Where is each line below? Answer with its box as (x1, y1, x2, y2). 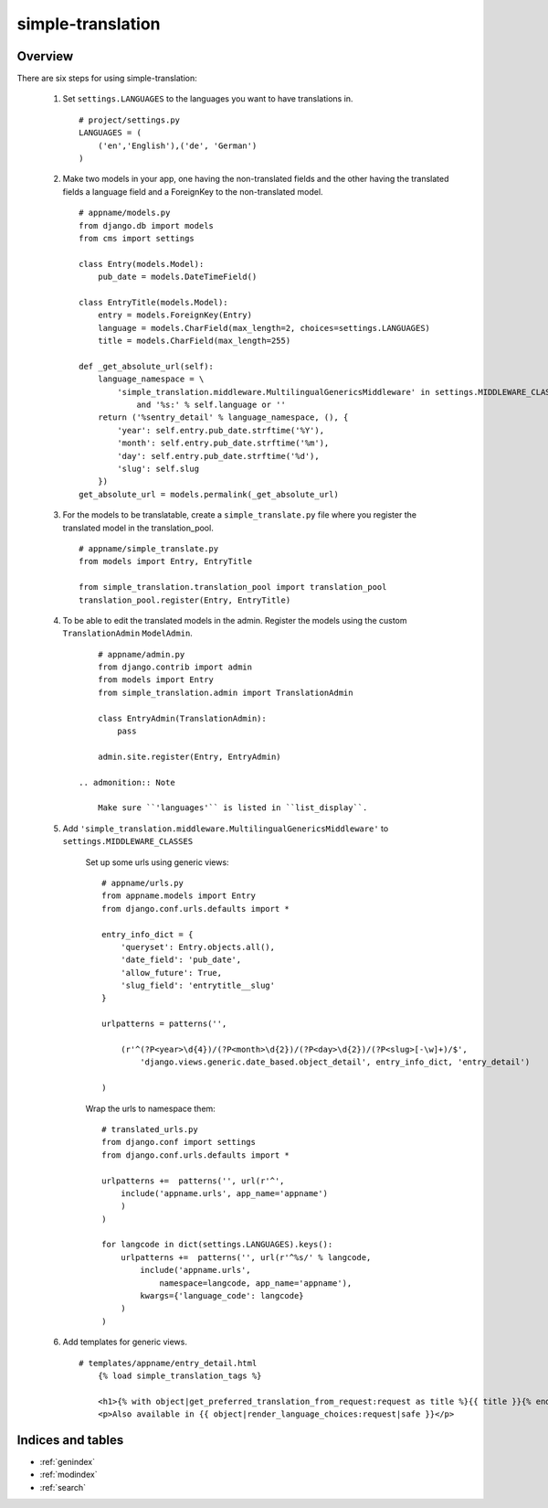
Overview (16, 48, 74, 64)
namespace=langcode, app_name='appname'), (159, 1278, 353, 1289)
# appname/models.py (79, 208, 171, 219)
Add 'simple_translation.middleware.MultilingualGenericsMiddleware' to (62, 823, 389, 834)
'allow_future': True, (120, 968, 223, 978)
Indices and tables (16, 1432, 124, 1448)
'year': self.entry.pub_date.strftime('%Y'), (117, 425, 324, 435)
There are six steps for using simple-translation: (16, 73, 197, 84)
